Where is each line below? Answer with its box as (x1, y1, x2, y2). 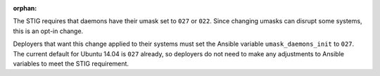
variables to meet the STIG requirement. (13, 59, 129, 68)
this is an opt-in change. (13, 27, 84, 35)
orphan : (13, 4, 37, 12)
